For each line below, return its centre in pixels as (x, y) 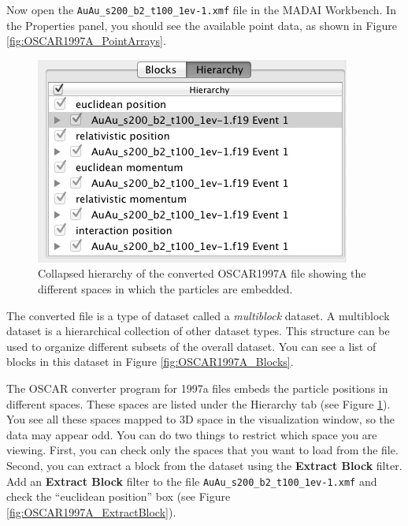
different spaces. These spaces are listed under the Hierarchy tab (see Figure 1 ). (198, 403)
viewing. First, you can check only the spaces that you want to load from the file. (202, 450)
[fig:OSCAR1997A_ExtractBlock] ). (91, 511)
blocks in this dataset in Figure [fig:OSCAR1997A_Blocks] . (150, 362)
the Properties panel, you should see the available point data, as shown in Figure (202, 25)
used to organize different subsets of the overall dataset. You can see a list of (191, 346)
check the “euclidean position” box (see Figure (119, 496)
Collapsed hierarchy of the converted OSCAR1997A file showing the (202, 273)
